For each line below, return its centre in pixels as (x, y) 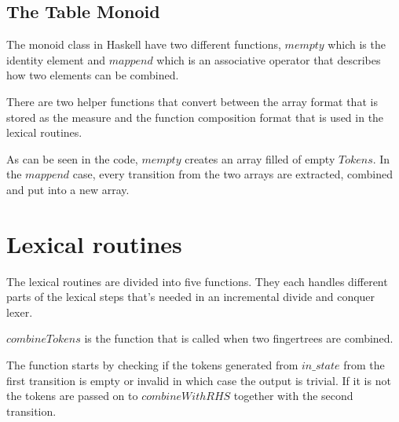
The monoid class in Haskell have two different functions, (144, 44)
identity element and (56, 59)
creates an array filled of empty (260, 158)
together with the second (293, 396)
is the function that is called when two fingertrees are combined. (239, 338)
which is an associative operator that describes (269, 59)
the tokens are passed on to (72, 396)
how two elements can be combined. (93, 75)
